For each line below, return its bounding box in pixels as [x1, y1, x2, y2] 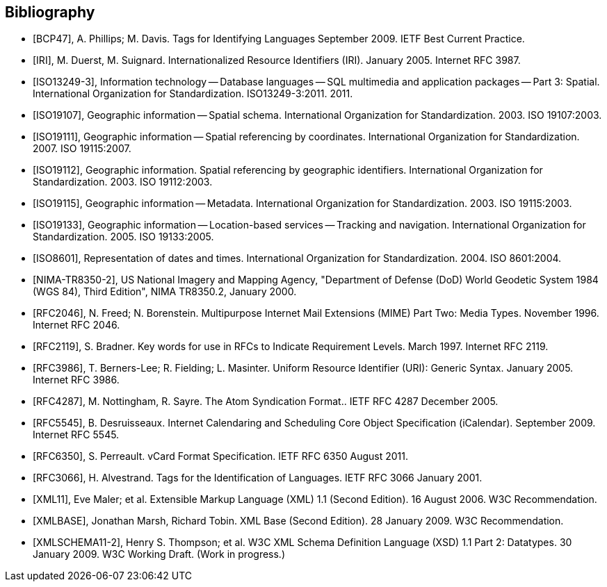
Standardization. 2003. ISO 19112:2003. [33, 176, 213, 188]
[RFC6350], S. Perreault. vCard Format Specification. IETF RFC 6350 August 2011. [33, 450, 409, 463]
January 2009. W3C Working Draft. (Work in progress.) [33, 548, 285, 561]
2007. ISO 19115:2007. [33, 142, 131, 155]
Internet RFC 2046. [33, 319, 120, 331]
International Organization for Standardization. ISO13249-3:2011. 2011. [33, 88, 353, 100]
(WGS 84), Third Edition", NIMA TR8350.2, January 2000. [33, 286, 297, 298]
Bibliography [5, 3, 95, 21]
